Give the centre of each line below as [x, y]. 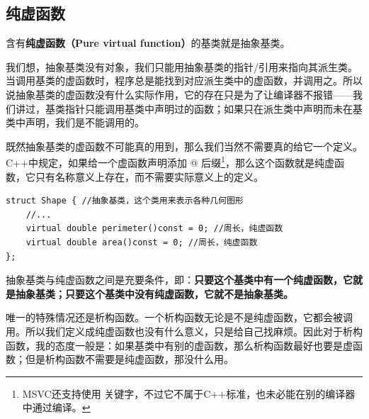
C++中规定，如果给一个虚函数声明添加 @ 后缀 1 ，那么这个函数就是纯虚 [170, 162]
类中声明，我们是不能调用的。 [75, 122]
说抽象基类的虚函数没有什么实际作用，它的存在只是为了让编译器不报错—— [179, 94]
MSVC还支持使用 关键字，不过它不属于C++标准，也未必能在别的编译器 [189, 393]
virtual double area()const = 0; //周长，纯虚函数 [142, 242]
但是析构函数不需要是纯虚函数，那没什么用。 [129, 359]
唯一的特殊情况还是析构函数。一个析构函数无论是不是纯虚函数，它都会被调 [179, 317]
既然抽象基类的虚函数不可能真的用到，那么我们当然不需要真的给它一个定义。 [184, 146]
